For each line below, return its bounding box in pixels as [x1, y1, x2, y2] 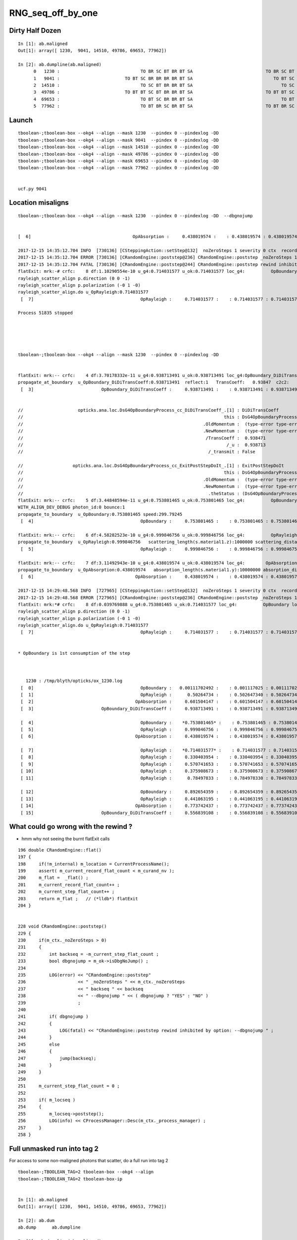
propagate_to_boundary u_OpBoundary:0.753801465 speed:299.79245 [18, 511, 183, 517]
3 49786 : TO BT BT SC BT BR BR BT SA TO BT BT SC [33, 89, 295, 95]
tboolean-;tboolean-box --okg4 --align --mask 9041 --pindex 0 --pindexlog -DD [18, 137, 219, 143]
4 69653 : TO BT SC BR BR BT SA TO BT [33, 96, 295, 102]
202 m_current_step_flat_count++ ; [18, 889, 115, 895]
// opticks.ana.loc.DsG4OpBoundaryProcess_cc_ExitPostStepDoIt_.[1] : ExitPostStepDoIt [18, 463, 284, 469]
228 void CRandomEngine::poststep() [18, 924, 107, 930]
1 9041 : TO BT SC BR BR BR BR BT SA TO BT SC [33, 75, 295, 81]
